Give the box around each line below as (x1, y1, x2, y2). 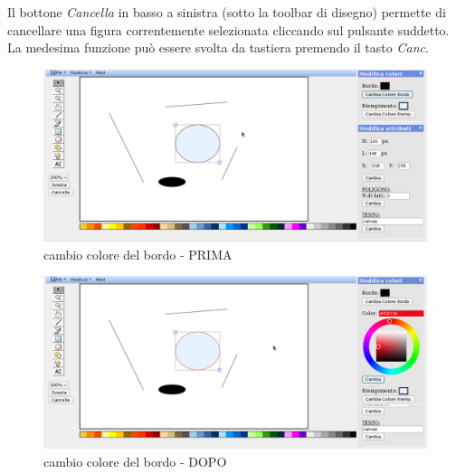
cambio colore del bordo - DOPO (43, 451, 227, 470)
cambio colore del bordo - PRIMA (43, 244, 233, 263)
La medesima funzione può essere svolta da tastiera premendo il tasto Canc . (7, 38, 429, 57)
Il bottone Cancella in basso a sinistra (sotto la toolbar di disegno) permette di (7, 3, 446, 21)
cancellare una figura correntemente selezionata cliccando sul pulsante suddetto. (7, 20, 450, 39)
